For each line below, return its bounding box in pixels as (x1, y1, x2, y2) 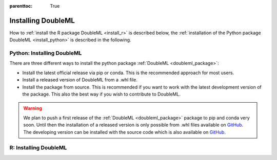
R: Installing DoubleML (9, 144, 67, 151)
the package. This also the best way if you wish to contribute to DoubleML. (22, 91, 181, 97)
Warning (23, 105, 42, 111)
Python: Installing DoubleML (9, 50, 82, 57)
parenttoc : (9, 3, 33, 9)
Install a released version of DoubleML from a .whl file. (22, 77, 138, 83)
